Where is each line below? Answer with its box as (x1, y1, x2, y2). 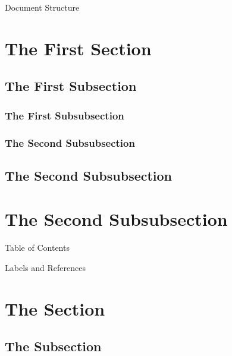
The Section (5, 296, 105, 320)
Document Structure (5, 1, 80, 13)
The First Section (5, 36, 152, 60)
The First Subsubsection (5, 108, 124, 122)
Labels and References (5, 261, 86, 273)
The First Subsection (5, 77, 137, 95)
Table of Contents (5, 241, 70, 254)
